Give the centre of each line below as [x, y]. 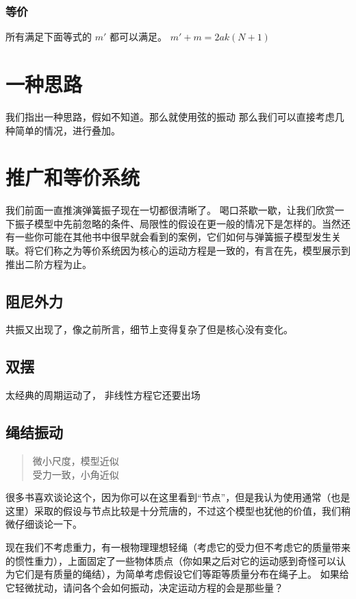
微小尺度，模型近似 [76, 461]
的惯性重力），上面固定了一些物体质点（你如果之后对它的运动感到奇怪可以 [171, 560]
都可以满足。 [138, 37]
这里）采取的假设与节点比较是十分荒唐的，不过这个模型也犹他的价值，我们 [173, 510]
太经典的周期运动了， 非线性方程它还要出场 [103, 395]
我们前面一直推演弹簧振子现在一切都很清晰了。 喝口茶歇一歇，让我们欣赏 [170, 210]
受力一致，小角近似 [76, 474]
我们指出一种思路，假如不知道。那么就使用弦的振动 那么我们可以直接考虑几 [175, 116]
